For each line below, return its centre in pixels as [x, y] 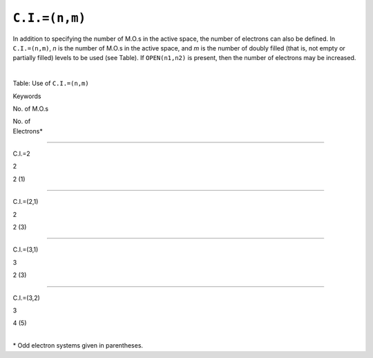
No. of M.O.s [31, 109]
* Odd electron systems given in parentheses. [78, 346]
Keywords [27, 96]
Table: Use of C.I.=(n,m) [51, 84]
